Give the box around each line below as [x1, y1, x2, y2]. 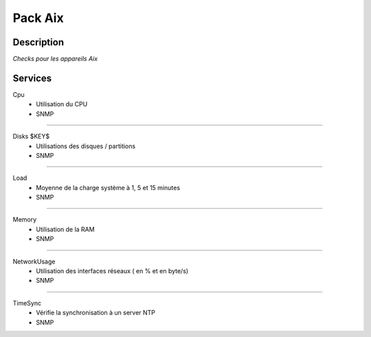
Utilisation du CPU [36, 100, 88, 108]
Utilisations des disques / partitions [36, 141, 136, 150]
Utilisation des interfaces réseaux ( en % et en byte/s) [36, 267, 189, 275]
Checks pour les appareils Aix [12, 55, 98, 63]
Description [12, 36, 65, 48]
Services [12, 72, 52, 84]
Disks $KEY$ [12, 132, 50, 141]
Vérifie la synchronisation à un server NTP [36, 309, 156, 317]
